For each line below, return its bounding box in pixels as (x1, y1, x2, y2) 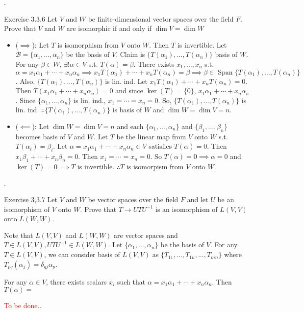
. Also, (15, 76, 35, 86)
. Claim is (116, 49, 145, 59)
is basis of (112, 104, 142, 115)
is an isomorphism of (155, 204, 218, 214)
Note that (4, 230, 33, 240)
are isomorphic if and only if (66, 23, 152, 33)
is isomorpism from (126, 161, 184, 171)
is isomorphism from (57, 39, 119, 50)
